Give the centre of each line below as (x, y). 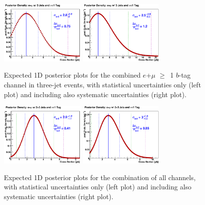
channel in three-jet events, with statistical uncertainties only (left (102, 84)
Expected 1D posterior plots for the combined (72, 75)
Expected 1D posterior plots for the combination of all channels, (100, 177)
